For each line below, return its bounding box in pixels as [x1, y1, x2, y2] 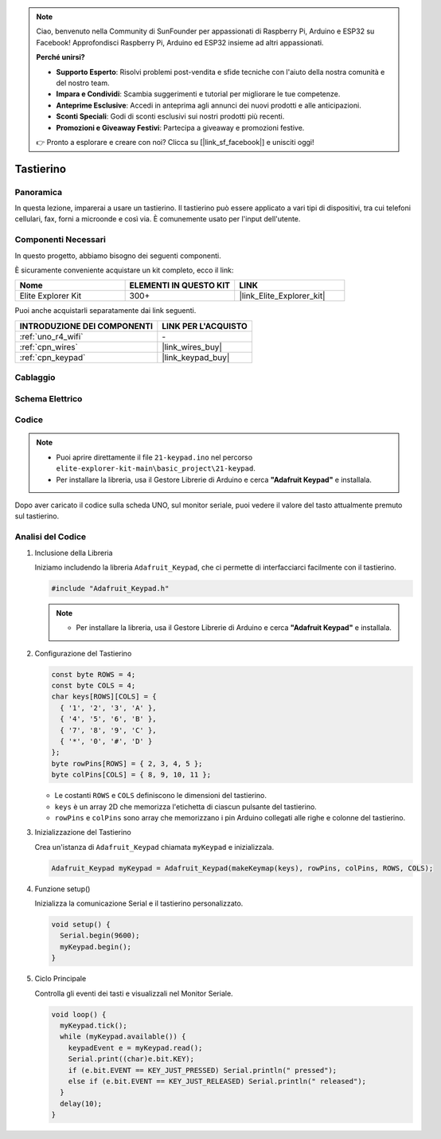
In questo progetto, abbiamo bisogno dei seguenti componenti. [14, 251, 222, 260]
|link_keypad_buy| [162, 351, 230, 362]
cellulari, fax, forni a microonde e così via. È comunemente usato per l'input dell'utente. [14, 214, 301, 224]
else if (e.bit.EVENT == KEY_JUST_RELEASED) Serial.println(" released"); [68, 1076, 366, 1086]
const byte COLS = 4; [51, 681, 136, 691]
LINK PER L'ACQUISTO [162, 320, 248, 331]
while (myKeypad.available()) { [60, 1032, 186, 1041]
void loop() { [51, 1010, 107, 1019]
